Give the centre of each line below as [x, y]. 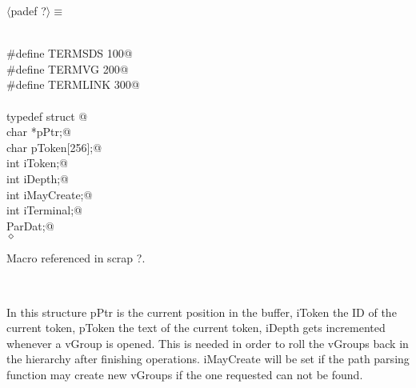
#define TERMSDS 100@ [70, 53]
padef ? [28, 10]
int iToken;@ [38, 163]
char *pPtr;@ [39, 132]
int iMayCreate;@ [50, 194]
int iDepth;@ [38, 178]
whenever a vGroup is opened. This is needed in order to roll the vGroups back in [208, 343]
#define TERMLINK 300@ [73, 84]
